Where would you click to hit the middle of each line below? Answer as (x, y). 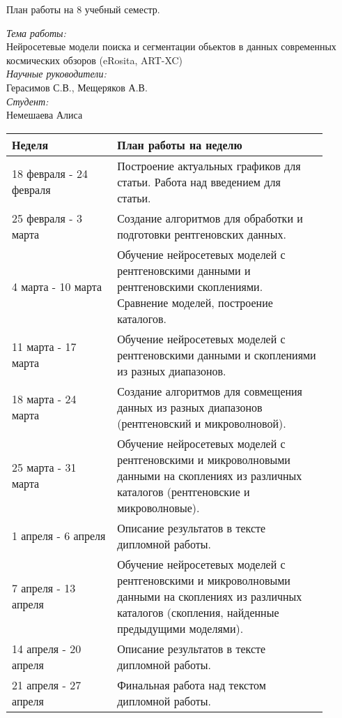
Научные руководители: (56, 74)
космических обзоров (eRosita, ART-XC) (95, 60)
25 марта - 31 (44, 468)
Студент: (28, 101)
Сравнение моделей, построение (195, 302)
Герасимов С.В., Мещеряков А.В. (77, 87)
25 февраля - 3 (47, 218)
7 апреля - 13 (44, 588)
